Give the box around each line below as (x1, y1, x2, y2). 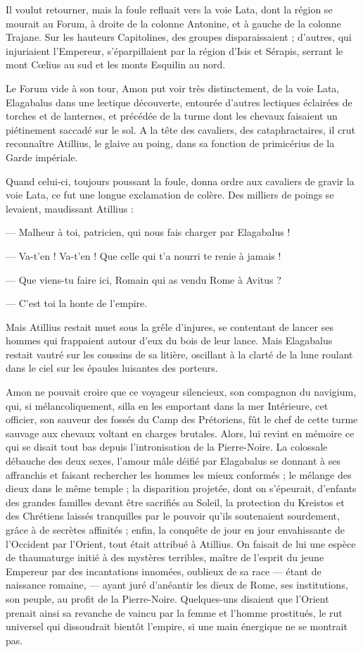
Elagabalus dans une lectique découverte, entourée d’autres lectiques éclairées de (6, 94, 352, 109)
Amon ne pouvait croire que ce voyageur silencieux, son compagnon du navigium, (6, 384, 357, 399)
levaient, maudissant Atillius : (6, 201, 134, 215)
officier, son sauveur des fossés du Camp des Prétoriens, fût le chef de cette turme (6, 412, 358, 427)
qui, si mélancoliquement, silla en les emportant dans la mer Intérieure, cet (6, 398, 329, 413)
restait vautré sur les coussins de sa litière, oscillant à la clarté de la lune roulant (6, 346, 353, 361)
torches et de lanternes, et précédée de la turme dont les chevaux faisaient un (6, 108, 338, 123)
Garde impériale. (6, 149, 78, 164)
